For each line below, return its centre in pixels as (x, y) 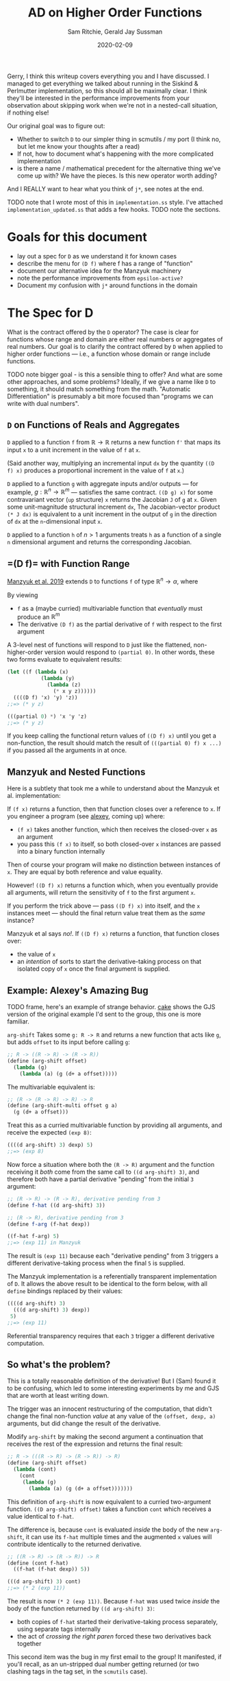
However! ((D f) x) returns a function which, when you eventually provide (113, 885)
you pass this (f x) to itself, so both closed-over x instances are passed (119, 844)
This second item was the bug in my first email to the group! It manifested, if (115, 1657)
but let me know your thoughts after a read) (78, 146)
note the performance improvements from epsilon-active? (100, 278)
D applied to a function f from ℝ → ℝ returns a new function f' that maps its (114, 442)
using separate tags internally (59, 1629)
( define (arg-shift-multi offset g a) (62, 1106)
